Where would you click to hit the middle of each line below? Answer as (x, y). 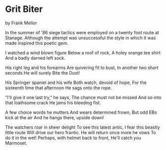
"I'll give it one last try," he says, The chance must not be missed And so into (83, 97)
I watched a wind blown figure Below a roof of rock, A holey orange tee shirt (83, 53)
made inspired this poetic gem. (37, 43)
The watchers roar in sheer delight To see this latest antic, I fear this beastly (83, 127)
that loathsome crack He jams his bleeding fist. (53, 102)
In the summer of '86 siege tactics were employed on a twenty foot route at (82, 32)
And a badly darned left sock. (35, 58)
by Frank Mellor (21, 23)
